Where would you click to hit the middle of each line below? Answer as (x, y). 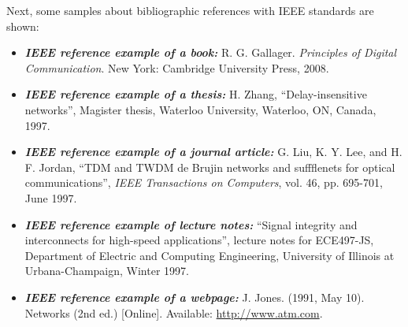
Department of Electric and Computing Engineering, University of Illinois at (210, 255)
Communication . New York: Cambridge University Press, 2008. (177, 67)
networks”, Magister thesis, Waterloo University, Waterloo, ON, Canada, (200, 109)
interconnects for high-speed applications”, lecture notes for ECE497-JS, (199, 240)
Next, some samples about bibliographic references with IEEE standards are (190, 10)
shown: (23, 26)
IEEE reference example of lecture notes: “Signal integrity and (191, 224)
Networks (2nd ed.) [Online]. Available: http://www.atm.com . (174, 312)
